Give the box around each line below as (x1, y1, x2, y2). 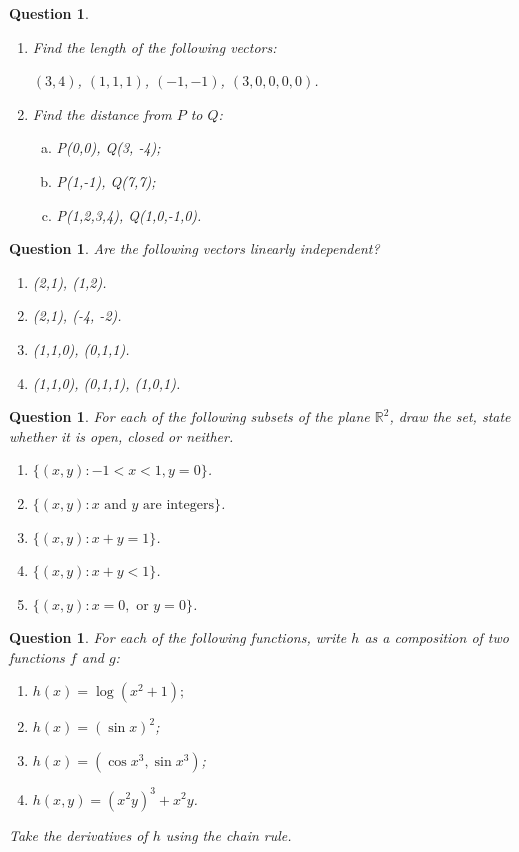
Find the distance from (32, 103, 172, 124)
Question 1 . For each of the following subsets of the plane (9, 406, 370, 427)
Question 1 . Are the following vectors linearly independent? (9, 238, 380, 259)
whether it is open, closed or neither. (9, 425, 234, 446)
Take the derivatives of (9, 824, 148, 845)
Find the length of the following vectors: (32, 36, 277, 57)
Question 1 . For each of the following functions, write (9, 627, 347, 648)
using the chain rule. (165, 824, 292, 845)
